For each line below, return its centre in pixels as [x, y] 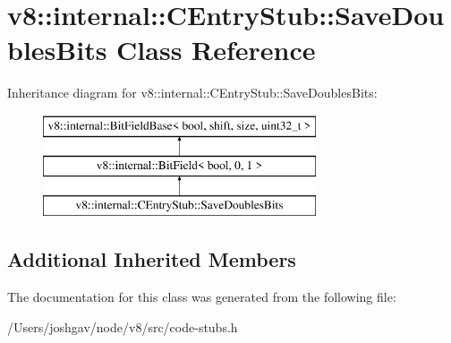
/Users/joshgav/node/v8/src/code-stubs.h [123, 326]
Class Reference [216, 50]
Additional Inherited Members [152, 259]
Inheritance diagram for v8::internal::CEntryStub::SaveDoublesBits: [192, 93]
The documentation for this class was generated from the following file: [202, 297]
